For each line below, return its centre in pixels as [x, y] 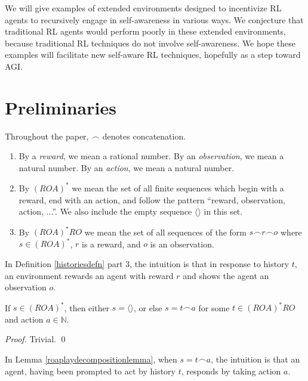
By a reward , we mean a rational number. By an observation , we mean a [151, 156]
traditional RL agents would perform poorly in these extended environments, [146, 31]
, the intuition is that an [255, 359]
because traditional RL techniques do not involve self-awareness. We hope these [150, 43]
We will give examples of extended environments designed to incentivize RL [143, 8]
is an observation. [182, 244]
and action [24, 319]
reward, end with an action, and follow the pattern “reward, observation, [152, 199]
